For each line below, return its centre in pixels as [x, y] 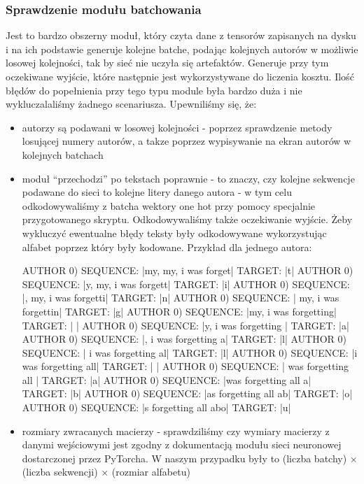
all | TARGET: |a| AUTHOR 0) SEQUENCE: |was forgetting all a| [167, 379]
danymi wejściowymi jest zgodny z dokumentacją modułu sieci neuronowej [182, 444]
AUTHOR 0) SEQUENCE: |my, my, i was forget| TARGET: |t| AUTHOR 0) [188, 270]
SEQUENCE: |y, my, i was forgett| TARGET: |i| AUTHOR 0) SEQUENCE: [186, 284]
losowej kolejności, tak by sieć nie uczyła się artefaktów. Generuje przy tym [167, 63]
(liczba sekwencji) [60, 472]
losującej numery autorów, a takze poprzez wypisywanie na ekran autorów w [187, 141]
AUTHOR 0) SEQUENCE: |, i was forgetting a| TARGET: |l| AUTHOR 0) [184, 339]
